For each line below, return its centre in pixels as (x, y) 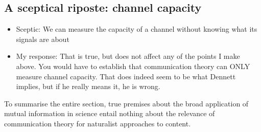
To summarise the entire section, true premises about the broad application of (126, 103)
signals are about (43, 39)
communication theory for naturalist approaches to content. (98, 123)
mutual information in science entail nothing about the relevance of (110, 113)
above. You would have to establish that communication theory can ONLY (133, 66)
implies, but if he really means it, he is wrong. (88, 86)
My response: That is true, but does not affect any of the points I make (128, 56)
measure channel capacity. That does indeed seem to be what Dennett (126, 76)
